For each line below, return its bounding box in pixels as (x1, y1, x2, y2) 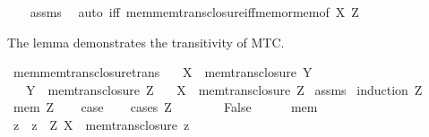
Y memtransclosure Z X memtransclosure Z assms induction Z (25, 80, 423, 98)
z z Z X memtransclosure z (13, 115, 190, 133)
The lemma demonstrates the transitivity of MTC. (7, 32, 285, 51)
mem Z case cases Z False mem (13, 98, 318, 116)
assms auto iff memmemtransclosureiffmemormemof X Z (30, 3, 359, 21)
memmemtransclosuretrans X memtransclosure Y (13, 63, 313, 81)
